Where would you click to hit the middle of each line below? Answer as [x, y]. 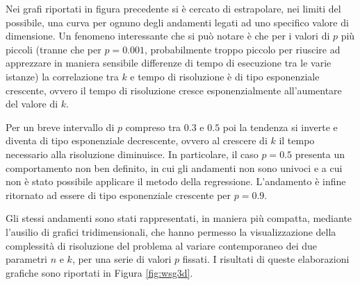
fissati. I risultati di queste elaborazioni [266, 259]
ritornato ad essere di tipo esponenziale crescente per [118, 195]
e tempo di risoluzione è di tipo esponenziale [225, 76]
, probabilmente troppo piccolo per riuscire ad [243, 49]
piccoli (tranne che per [54, 49]
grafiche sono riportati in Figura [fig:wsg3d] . [99, 272]
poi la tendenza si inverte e [280, 127]
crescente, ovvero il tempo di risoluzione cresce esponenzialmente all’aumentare [174, 90]
